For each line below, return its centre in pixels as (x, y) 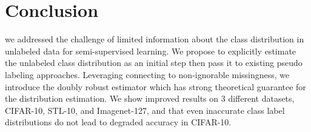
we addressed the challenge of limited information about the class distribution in (155, 39)
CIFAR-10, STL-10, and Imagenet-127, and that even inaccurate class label (145, 110)
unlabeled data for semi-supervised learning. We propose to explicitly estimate (151, 51)
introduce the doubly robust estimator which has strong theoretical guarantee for (155, 86)
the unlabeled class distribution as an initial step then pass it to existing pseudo (154, 63)
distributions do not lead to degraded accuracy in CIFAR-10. (118, 122)
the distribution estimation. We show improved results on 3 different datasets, (150, 98)
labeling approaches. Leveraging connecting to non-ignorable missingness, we (147, 74)
